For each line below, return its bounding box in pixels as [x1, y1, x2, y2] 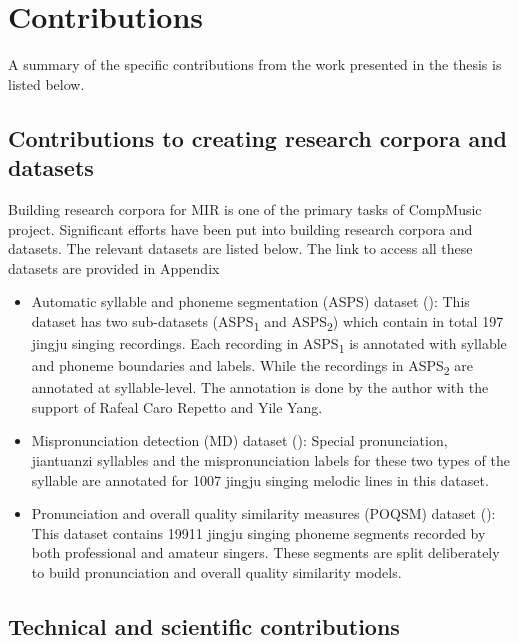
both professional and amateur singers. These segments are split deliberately [31, 542, 500, 563]
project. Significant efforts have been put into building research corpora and [8, 218, 473, 239]
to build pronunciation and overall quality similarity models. [31, 562, 402, 582]
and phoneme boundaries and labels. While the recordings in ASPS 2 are [31, 355, 474, 378]
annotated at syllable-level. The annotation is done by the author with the [31, 377, 489, 398]
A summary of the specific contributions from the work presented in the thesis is [8, 54, 502, 75]
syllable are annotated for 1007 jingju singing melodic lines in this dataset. [31, 469, 489, 490]
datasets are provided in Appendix [8, 257, 220, 278]
